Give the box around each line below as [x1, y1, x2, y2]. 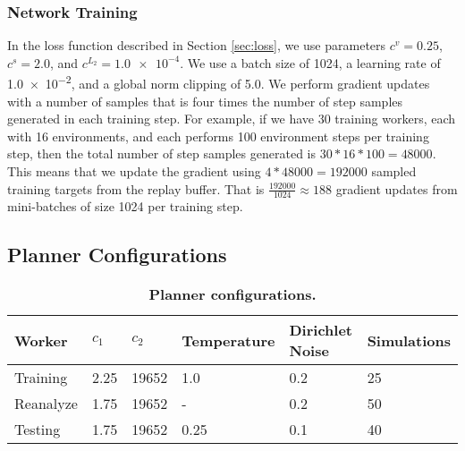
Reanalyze [14, 393, 78, 414]
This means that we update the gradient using [7, 162, 261, 181]
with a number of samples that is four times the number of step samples [7, 91, 403, 110]
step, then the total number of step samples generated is [7, 144, 316, 163]
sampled [371, 162, 417, 181]
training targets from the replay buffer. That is [7, 179, 265, 198]
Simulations [367, 329, 451, 351]
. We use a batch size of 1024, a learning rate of [180, 53, 441, 72]
